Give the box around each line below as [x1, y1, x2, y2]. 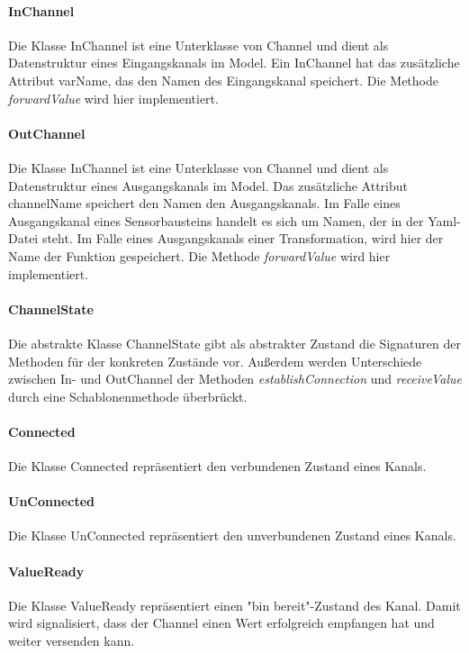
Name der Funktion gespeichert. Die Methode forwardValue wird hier [8, 246, 391, 265]
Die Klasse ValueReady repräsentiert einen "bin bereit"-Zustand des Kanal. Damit [8, 595, 461, 614]
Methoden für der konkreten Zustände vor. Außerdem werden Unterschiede [8, 351, 422, 370]
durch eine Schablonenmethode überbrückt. [8, 386, 248, 405]
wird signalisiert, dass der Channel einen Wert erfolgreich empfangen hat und [8, 613, 435, 632]
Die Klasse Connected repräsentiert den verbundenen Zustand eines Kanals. [8, 457, 427, 476]
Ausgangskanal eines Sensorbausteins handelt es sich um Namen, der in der [8, 211, 424, 230]
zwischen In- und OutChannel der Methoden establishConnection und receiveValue [8, 369, 462, 388]
